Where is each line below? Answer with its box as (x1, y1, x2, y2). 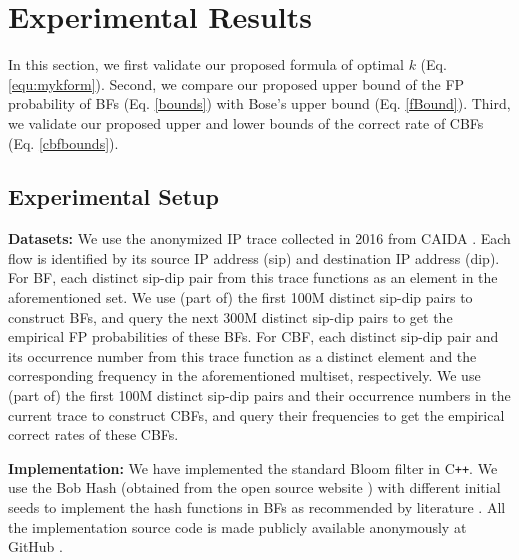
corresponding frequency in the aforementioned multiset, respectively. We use (8, 365, 481, 386)
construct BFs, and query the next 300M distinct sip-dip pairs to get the (8, 306, 453, 327)
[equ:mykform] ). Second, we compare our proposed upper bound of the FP (8, 73, 465, 94)
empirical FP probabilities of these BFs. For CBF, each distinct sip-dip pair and (8, 326, 499, 347)
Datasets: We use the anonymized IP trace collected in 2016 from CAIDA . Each (8, 228, 511, 249)
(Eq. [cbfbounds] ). (8, 132, 119, 153)
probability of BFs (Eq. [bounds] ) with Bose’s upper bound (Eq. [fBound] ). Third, (8, 93, 511, 114)
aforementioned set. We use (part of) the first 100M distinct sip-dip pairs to (8, 287, 473, 308)
